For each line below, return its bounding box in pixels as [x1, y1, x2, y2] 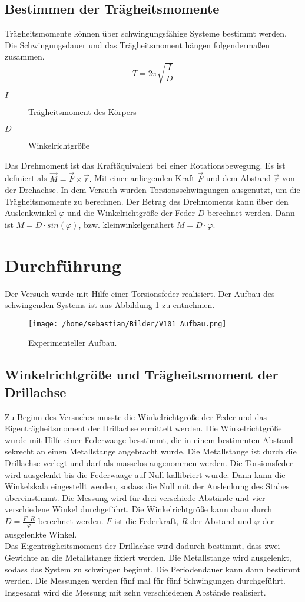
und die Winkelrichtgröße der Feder [67, 207, 195, 219]
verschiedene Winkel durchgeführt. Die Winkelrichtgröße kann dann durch [5, 503, 273, 515]
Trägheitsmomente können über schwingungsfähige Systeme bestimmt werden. [5, 27, 287, 40]
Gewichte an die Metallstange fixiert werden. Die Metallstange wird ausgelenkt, [5, 551, 291, 564]
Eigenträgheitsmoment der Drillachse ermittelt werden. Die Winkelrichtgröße [5, 422, 282, 434]
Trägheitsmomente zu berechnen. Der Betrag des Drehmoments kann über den [5, 195, 289, 207]
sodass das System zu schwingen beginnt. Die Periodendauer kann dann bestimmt [5, 562, 300, 575]
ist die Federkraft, [114, 515, 179, 526]
